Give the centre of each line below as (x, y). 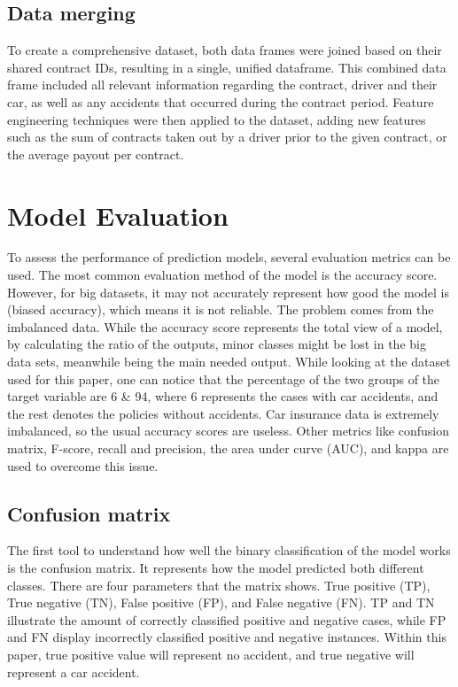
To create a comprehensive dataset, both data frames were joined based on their (225, 50)
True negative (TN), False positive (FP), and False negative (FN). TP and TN (221, 602)
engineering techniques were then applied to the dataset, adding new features (217, 119)
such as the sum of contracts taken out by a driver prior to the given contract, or (227, 137)
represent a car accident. (74, 672)
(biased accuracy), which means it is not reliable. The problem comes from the (221, 309)
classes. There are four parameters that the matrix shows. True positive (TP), (219, 585)
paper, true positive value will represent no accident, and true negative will (211, 654)
